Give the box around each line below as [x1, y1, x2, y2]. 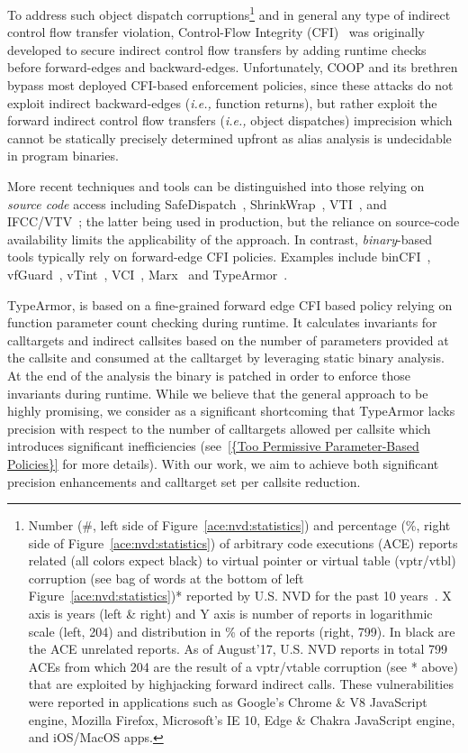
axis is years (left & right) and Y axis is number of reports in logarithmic [28, 604, 433, 623]
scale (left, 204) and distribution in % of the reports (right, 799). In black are [28, 621, 455, 640]
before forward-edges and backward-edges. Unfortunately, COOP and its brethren [7, 58, 458, 77]
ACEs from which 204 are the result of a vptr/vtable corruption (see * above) [28, 657, 458, 675]
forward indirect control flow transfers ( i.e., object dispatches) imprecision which [7, 111, 453, 130]
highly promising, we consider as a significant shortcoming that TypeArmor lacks [7, 401, 455, 420]
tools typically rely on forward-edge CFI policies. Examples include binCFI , [7, 247, 431, 266]
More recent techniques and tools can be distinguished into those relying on [7, 177, 425, 195]
